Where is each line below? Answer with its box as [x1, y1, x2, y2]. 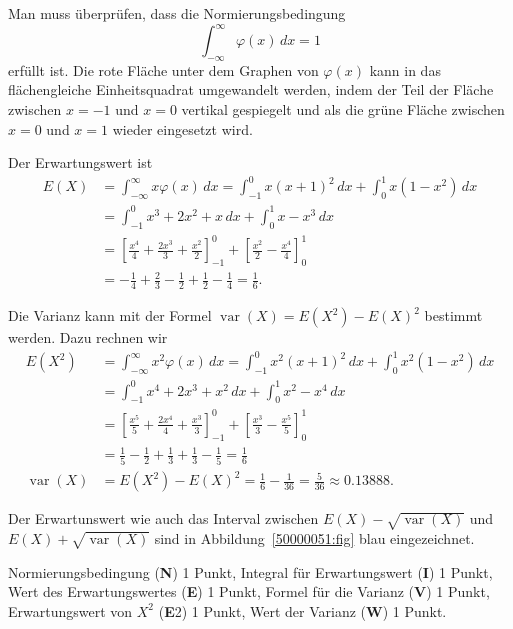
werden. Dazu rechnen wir [8, 327, 168, 348]
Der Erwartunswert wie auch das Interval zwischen [8, 508, 319, 529]
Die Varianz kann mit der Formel [8, 305, 212, 326]
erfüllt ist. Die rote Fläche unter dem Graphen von [8, 59, 319, 80]
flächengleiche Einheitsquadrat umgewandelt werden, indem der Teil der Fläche [8, 79, 494, 100]
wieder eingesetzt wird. [112, 118, 253, 139]
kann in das [369, 59, 441, 80]
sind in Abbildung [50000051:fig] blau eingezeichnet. [154, 527, 475, 548]
